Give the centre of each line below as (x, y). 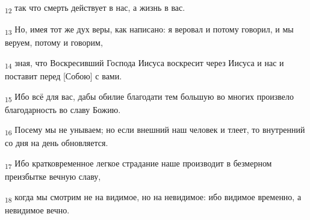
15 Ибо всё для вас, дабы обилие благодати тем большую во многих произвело (149, 97)
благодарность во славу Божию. (63, 109)
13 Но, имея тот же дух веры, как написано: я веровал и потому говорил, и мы (149, 30)
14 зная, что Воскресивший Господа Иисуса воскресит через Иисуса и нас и (144, 63)
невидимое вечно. (37, 209)
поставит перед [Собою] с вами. (64, 75)
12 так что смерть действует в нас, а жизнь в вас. (95, 8)
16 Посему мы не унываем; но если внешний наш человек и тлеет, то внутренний (155, 130)
